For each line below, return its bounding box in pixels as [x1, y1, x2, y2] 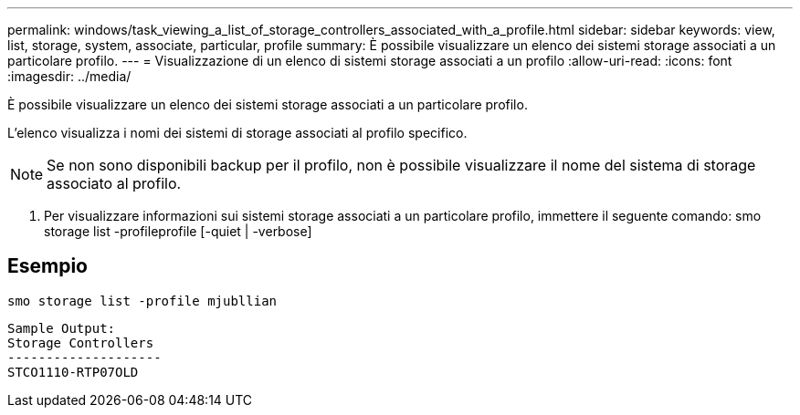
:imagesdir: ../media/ [7, 68, 132, 84]
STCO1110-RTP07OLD [7, 364, 139, 379]
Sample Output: [7, 320, 116, 336]
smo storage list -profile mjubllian [7, 293, 278, 308]
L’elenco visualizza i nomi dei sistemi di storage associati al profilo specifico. [7, 125, 468, 140]
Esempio [7, 254, 88, 278]
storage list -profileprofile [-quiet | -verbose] [44, 223, 312, 239]
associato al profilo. [47, 174, 182, 192]
